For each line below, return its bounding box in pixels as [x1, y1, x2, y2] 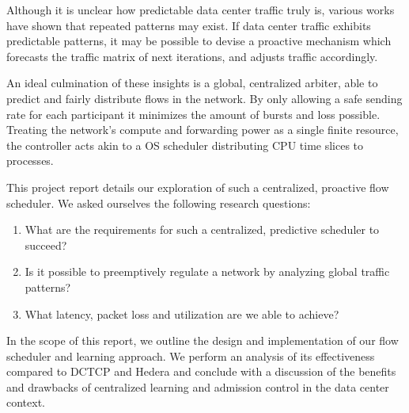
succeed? [25, 236, 67, 253]
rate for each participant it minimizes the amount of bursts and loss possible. [6, 105, 381, 122]
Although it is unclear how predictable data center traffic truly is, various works [6, 2, 395, 17]
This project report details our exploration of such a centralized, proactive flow [6, 178, 389, 195]
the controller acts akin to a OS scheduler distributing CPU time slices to [6, 136, 364, 153]
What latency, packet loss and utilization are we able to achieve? [25, 305, 339, 322]
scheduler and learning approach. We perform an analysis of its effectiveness [6, 347, 375, 364]
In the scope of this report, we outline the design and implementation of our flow [6, 332, 399, 349]
